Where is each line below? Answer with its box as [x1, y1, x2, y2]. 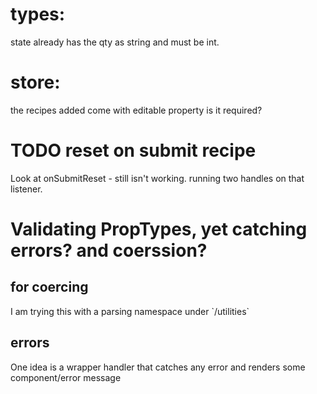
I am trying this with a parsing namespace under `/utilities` [10, 305, 250, 317]
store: [10, 71, 61, 94]
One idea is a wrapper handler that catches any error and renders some [10, 361, 306, 373]
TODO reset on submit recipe [10, 139, 257, 162]
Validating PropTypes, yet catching [10, 218, 308, 240]
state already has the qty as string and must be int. [10, 36, 220, 48]
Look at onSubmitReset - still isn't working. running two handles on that [10, 172, 305, 184]
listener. [10, 183, 43, 195]
